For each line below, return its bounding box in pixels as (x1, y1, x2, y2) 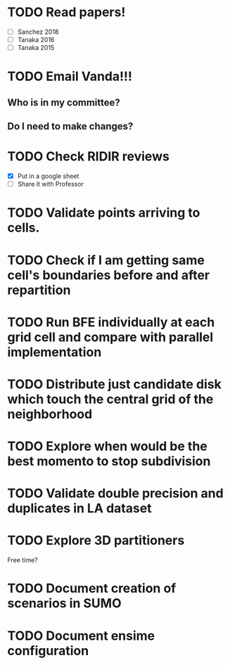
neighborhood (7, 406, 93, 422)
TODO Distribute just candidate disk (7, 376, 222, 392)
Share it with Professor (17, 180, 84, 189)
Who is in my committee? (7, 96, 121, 108)
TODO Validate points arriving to (7, 205, 200, 221)
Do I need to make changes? (7, 120, 134, 132)
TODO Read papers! (7, 4, 126, 20)
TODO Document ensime (7, 628, 155, 644)
